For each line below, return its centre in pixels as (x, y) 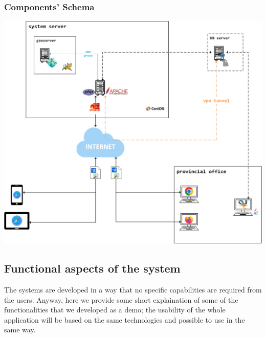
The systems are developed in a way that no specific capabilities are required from (133, 290)
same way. (20, 330)
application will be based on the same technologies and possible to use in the (125, 319)
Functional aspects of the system (92, 268)
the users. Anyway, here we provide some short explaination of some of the (121, 299)
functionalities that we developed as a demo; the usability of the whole (115, 310)
